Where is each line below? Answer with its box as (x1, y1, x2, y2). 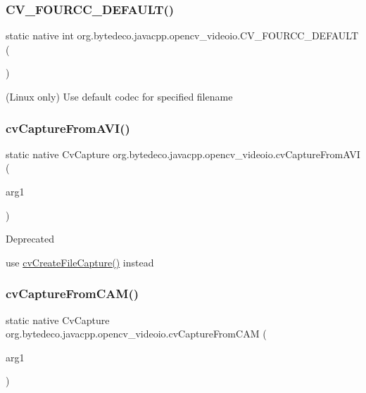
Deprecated (6, 231, 55, 246)
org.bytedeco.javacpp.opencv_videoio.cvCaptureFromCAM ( (6, 326, 267, 341)
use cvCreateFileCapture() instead (6, 255, 154, 269)
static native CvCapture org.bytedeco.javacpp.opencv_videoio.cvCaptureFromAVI (6, 146, 360, 161)
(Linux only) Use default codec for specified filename (6, 89, 233, 103)
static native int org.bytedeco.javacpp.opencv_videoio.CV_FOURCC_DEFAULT (6, 28, 359, 43)
